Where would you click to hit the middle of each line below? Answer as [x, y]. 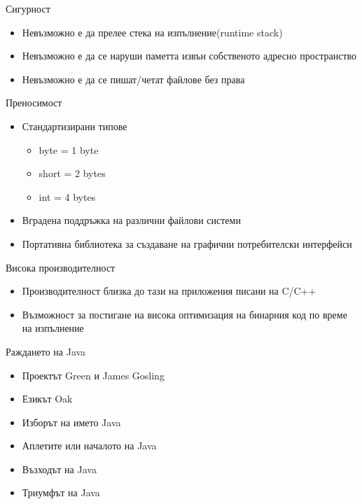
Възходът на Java [59, 469]
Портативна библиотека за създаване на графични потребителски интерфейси [187, 243]
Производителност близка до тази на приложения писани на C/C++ [169, 291]
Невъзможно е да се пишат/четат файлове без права [133, 79]
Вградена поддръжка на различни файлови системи [131, 220]
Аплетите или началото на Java [89, 446]
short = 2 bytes [72, 173]
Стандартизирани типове [75, 126]
